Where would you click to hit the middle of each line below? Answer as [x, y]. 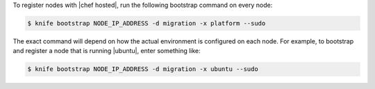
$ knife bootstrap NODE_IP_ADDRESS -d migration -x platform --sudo [147, 23]
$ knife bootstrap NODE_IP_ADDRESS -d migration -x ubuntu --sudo [143, 69]
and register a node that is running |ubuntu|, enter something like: [107, 51]
